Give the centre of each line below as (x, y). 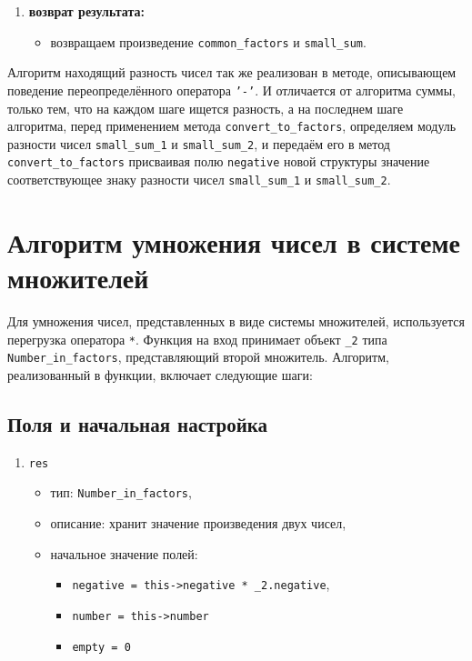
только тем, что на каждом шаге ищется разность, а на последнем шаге (206, 108)
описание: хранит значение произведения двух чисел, (198, 523)
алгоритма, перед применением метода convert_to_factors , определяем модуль (232, 126)
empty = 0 (101, 647)
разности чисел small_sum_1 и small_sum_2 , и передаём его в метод (199, 143)
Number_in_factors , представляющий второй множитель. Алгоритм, (198, 357)
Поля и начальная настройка (138, 423)
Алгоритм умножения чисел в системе (234, 241)
